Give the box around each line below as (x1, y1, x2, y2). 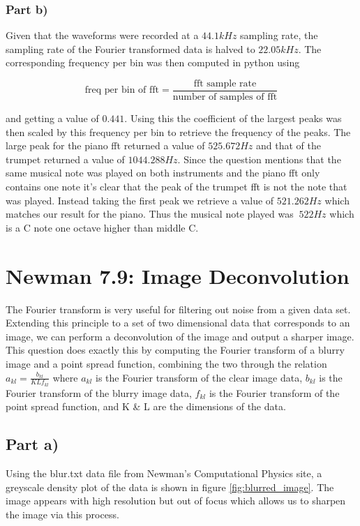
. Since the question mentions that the (177, 151, 341, 166)
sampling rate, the (240, 28, 318, 43)
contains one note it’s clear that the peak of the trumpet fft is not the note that (6, 179, 347, 194)
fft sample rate (193, 79, 257, 89)
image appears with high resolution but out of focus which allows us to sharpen (6, 493, 346, 508)
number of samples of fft (172, 92, 278, 103)
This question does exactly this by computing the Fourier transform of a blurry (6, 343, 345, 357)
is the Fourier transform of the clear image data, (96, 370, 303, 384)
